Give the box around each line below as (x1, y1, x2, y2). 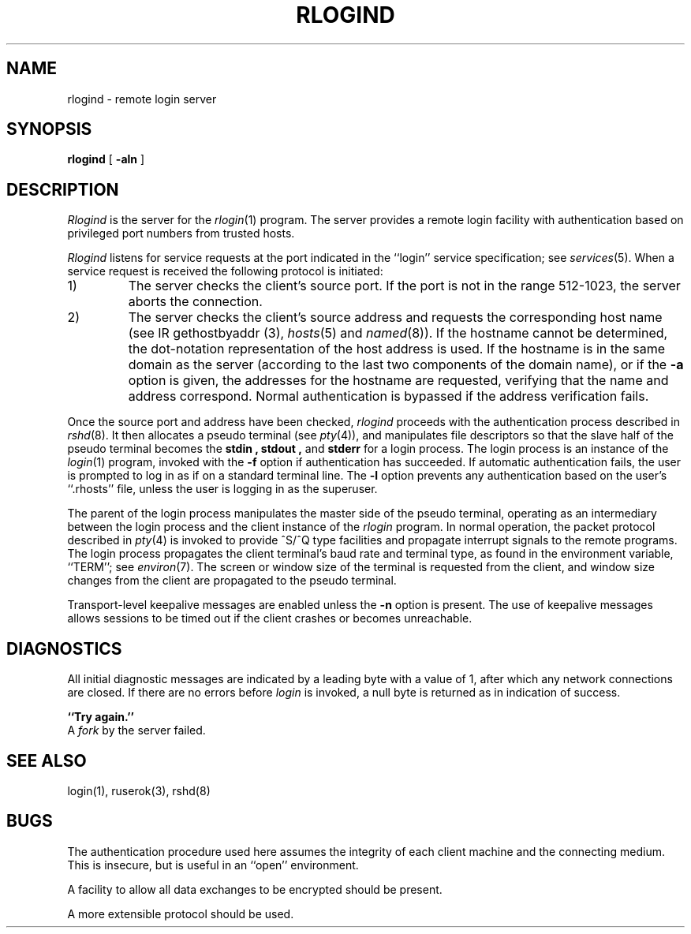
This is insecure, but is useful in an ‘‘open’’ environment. (67, 857, 359, 872)
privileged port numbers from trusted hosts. (67, 226, 295, 241)
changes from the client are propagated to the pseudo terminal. (67, 573, 397, 588)
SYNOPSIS (6, 119, 92, 140)
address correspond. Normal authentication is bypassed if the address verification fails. (128, 388, 649, 405)
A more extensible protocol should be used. (67, 906, 294, 921)
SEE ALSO (6, 750, 87, 771)
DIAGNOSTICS (6, 638, 122, 659)
